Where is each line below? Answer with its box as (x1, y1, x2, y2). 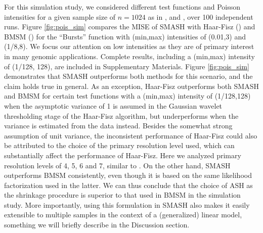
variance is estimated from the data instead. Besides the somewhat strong (4, 120, 233, 131)
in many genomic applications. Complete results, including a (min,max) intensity (4, 51, 255, 61)
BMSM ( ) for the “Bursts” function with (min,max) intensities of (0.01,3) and (4, 31, 246, 41)
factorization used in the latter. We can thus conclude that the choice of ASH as (4, 179, 253, 190)
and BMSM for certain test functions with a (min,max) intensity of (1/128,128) (4, 90, 251, 101)
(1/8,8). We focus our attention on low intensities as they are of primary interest (4, 41, 254, 52)
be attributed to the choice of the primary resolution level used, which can (4, 140, 235, 151)
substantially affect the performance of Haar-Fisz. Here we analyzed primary (4, 150, 241, 160)
